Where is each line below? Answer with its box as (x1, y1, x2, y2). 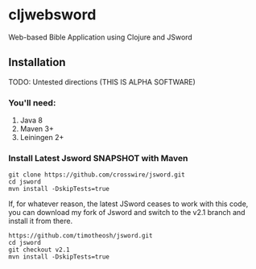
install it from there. (8, 216, 73, 226)
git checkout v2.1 (8, 246, 70, 255)
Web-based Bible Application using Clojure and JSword (8, 32, 193, 42)
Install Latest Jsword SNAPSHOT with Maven (8, 152, 188, 163)
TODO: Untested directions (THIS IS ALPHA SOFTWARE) (8, 77, 196, 86)
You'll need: (8, 97, 56, 108)
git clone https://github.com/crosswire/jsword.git (8, 171, 185, 179)
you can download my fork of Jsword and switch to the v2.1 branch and (8, 208, 246, 217)
